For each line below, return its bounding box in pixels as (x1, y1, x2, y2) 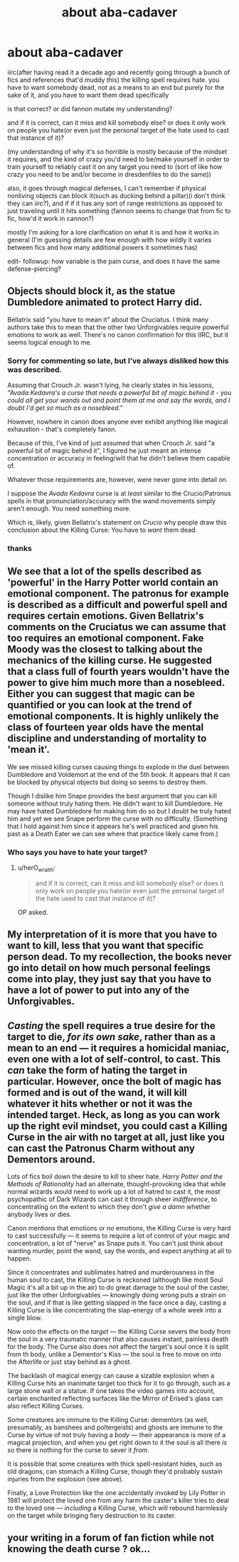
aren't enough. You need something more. (7, 504, 132, 513)
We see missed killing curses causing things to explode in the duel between (7, 762, 230, 771)
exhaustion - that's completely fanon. (7, 425, 117, 433)
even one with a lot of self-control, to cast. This (7, 1053, 221, 1065)
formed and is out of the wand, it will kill (7, 1086, 187, 1099)
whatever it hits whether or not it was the (7, 1097, 193, 1109)
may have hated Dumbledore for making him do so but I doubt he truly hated (7, 806, 231, 815)
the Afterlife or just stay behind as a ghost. (7, 1357, 132, 1366)
